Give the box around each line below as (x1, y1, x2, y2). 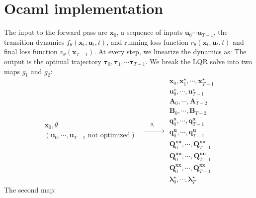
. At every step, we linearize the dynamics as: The (94, 46, 247, 57)
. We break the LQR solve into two (145, 56, 252, 66)
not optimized (87, 132, 130, 139)
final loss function (4, 46, 58, 57)
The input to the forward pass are (4, 27, 107, 37)
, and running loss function (106, 36, 188, 47)
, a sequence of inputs (116, 27, 183, 37)
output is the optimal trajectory (4, 56, 101, 66)
